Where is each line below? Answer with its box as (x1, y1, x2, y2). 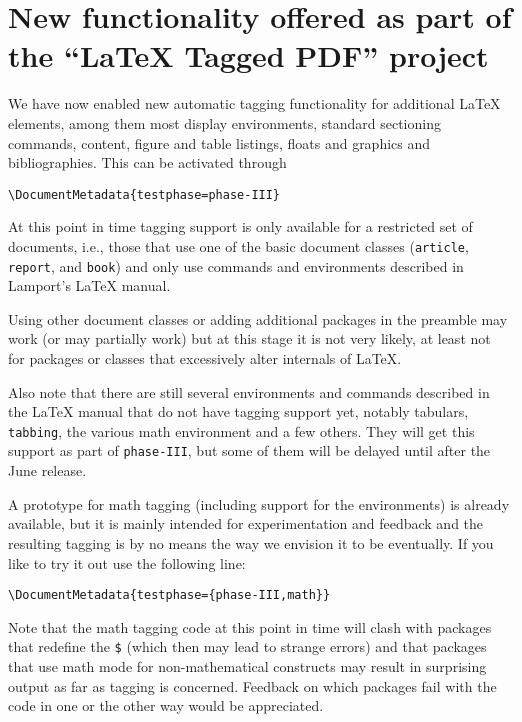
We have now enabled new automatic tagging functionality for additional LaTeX (8, 93, 501, 114)
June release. (8, 460, 87, 481)
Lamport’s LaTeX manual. (8, 275, 171, 296)
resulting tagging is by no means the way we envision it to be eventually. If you (8, 532, 494, 553)
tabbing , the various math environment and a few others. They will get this (8, 420, 475, 441)
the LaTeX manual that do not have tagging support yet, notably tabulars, (8, 401, 469, 422)
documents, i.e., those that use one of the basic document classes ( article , (8, 235, 469, 256)
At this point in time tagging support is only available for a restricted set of (8, 216, 473, 237)
